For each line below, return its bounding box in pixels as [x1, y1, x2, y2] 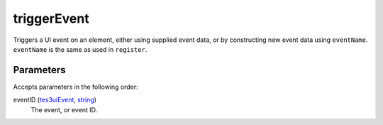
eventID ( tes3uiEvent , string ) [13, 96, 97, 104]
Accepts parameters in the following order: [13, 82, 138, 91]
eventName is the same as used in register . [13, 45, 148, 53]
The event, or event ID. [30, 105, 98, 114]
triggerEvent [13, 11, 89, 26]
